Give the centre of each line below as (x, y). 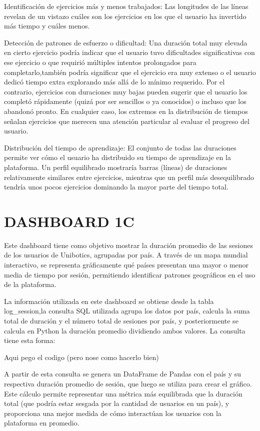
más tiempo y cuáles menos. (47, 26)
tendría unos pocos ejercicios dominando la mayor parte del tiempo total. (116, 187)
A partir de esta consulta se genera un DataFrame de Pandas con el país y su (123, 374)
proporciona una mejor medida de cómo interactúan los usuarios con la (113, 413)
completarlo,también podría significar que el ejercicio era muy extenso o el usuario (130, 72)
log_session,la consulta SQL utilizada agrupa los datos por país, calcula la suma (127, 311)
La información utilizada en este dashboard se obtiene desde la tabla (109, 301)
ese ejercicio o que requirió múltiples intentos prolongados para (100, 62)
